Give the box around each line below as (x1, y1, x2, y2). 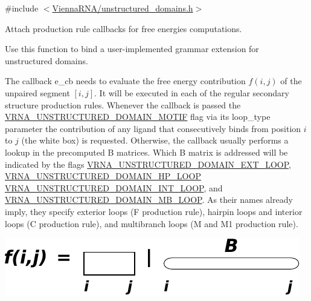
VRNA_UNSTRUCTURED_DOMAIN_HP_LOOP (5, 170, 201, 182)
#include (5, 2, 39, 14)
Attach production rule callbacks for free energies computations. (5, 22, 242, 35)
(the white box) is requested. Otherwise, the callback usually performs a (21, 134, 289, 147)
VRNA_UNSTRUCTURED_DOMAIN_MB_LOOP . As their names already (5, 193, 293, 206)
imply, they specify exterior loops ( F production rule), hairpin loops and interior (5, 205, 303, 217)
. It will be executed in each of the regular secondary (94, 86, 289, 99)
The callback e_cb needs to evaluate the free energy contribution (5, 74, 246, 87)
